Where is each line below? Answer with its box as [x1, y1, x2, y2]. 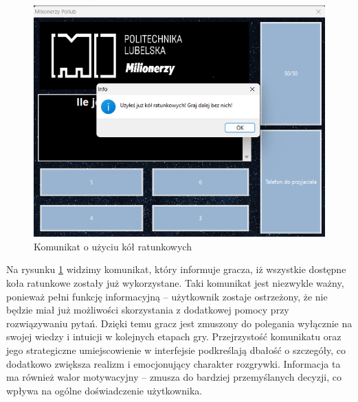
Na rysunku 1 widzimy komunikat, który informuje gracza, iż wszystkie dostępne [6, 262, 346, 276]
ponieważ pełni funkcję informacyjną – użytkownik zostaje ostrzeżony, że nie [6, 289, 328, 303]
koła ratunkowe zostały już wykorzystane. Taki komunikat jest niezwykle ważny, [6, 276, 344, 290]
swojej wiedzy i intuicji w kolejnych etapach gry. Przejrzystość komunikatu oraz [6, 329, 342, 344]
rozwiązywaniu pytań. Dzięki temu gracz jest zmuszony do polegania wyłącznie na [6, 316, 353, 330]
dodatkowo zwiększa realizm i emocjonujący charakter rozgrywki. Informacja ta [6, 356, 341, 370]
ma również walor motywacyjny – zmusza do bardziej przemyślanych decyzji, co [6, 370, 342, 384]
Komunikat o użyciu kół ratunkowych [34, 239, 192, 253]
